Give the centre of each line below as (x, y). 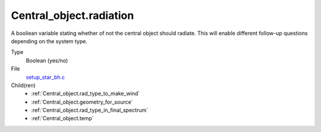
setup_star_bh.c (45, 77)
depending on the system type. (49, 41)
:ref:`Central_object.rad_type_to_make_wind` (86, 94)
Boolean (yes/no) (47, 60)
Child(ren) (23, 85)
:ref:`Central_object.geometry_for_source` (82, 102)
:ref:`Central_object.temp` (63, 118)
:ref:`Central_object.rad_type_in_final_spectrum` (90, 110)
